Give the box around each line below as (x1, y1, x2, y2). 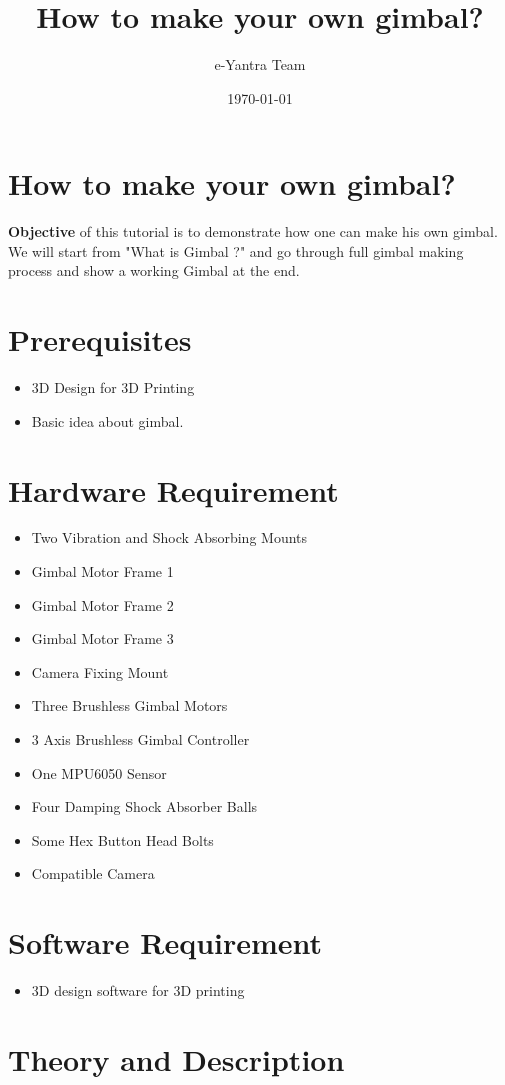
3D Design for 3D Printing (31, 377, 195, 398)
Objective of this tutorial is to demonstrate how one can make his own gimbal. (8, 221, 498, 242)
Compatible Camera (31, 863, 155, 884)
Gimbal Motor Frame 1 (31, 561, 174, 582)
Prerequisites (8, 319, 192, 360)
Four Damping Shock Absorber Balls (31, 796, 258, 817)
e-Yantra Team (214, 54, 306, 75)
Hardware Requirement (8, 469, 339, 510)
